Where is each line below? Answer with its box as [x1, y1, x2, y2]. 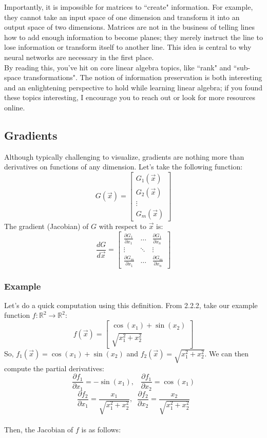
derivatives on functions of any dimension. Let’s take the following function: [4, 161, 243, 172]
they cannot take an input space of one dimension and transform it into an [4, 11, 240, 22]
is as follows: [81, 424, 121, 434]
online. [4, 102, 25, 112]
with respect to [99, 221, 146, 232]
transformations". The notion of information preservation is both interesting [23, 72, 262, 83]
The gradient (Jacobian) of [4, 221, 89, 232]
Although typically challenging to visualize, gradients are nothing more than [4, 151, 244, 162]
